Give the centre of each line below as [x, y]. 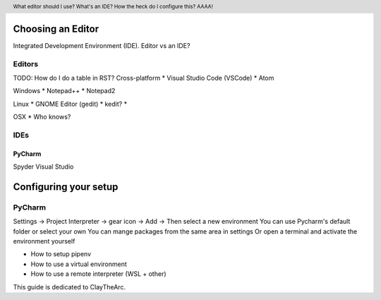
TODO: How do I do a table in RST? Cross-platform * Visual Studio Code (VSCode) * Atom [144, 78]
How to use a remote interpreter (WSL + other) [98, 274]
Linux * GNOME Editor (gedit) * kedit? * [70, 104]
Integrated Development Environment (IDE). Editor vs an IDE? [102, 45]
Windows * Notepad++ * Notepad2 [64, 91]
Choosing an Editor [56, 29]
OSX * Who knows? [42, 117]
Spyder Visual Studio [43, 167]
